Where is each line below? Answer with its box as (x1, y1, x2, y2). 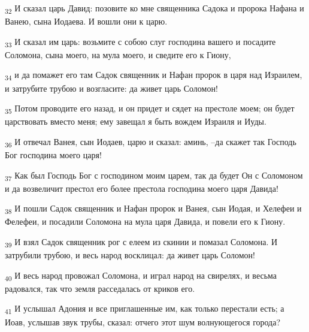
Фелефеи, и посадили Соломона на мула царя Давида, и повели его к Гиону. (5, 215, 286, 228)
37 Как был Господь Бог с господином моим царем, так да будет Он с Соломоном (5, 168, 303, 183)
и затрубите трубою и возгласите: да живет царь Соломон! (5, 82, 218, 94)
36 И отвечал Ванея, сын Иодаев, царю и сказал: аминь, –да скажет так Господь (5, 135, 296, 149)
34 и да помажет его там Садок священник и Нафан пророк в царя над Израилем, (5, 68, 302, 83)
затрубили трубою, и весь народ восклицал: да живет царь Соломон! (5, 249, 255, 261)
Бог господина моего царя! (5, 149, 102, 161)
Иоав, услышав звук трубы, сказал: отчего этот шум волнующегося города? (5, 315, 281, 328)
